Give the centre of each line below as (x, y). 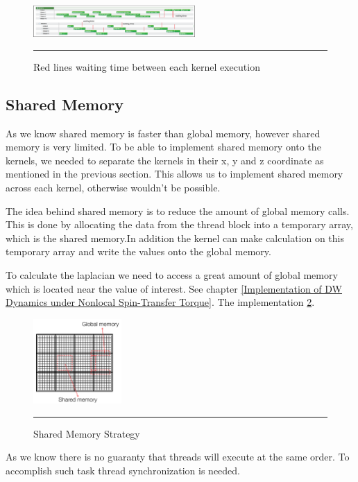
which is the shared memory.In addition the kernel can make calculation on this (175, 238)
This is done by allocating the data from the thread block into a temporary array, (179, 224)
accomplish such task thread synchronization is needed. (123, 471)
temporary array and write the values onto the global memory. (138, 251)
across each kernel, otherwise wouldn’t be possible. (113, 188)
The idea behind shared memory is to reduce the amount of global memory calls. (178, 210)
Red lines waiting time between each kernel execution (147, 66)
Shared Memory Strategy (87, 433)
